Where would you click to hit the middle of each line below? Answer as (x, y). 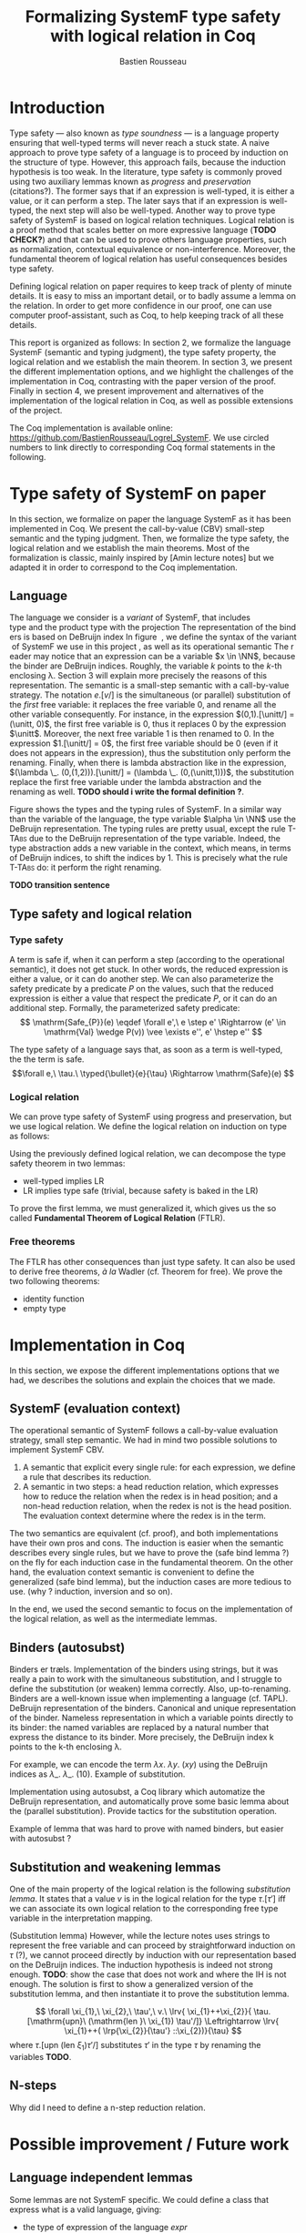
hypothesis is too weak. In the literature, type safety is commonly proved (146, 171)
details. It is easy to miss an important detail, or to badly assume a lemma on (153, 296)
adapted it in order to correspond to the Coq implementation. (124, 567)
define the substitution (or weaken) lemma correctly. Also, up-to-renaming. (150, 1689)
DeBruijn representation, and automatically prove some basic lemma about (149, 1801)
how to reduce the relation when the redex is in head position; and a (150, 1496)
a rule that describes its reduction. (87, 1477)
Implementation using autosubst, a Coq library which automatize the (138, 1792)
